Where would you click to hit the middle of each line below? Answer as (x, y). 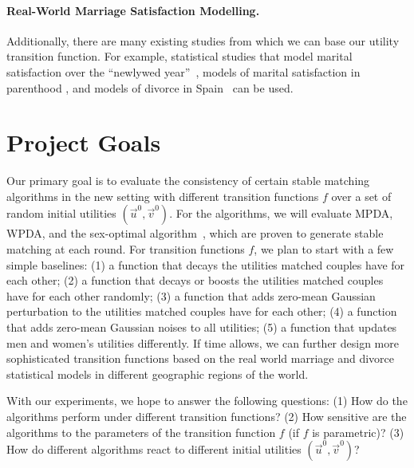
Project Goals (84, 142)
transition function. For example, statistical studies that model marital (179, 56)
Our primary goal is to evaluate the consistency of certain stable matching (188, 181)
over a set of (361, 196)
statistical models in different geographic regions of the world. (158, 374)
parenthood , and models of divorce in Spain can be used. (150, 87)
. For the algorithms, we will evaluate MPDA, (281, 213)
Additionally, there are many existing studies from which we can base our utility (203, 40)
